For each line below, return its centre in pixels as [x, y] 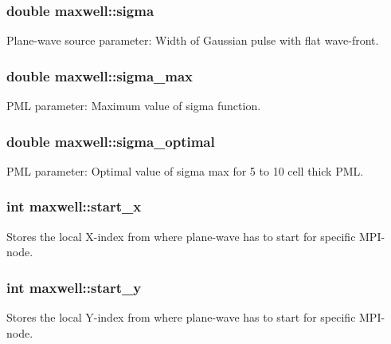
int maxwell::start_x [74, 206]
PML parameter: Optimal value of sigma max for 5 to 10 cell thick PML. [185, 170]
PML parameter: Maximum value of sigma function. [134, 106]
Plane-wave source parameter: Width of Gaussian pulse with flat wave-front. [193, 40]
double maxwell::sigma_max [100, 75]
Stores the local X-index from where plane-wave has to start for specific [181, 236]
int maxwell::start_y [74, 287]
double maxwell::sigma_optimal [111, 141]
